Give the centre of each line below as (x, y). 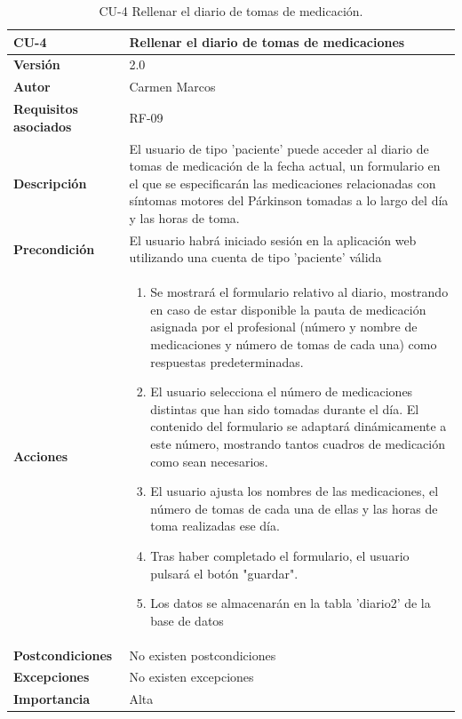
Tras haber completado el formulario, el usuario (280, 555)
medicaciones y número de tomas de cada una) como (294, 344)
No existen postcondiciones (203, 655)
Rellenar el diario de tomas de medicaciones (267, 41)
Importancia (52, 699)
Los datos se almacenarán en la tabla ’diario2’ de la (291, 603)
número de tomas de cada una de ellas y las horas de (294, 508)
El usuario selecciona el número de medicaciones (282, 391)
